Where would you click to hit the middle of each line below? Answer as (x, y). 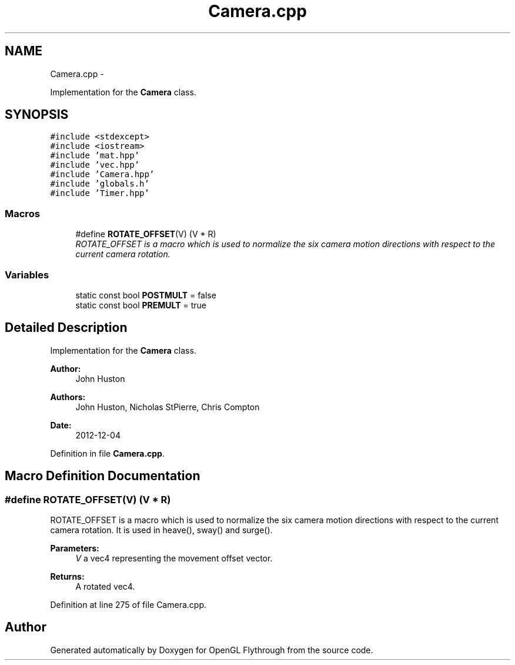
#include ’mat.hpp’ (95, 156)
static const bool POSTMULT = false (146, 295)
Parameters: (75, 548)
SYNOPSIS (37, 115)
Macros (22, 213)
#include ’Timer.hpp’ (100, 193)
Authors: (68, 397)
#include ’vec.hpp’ (95, 165)
